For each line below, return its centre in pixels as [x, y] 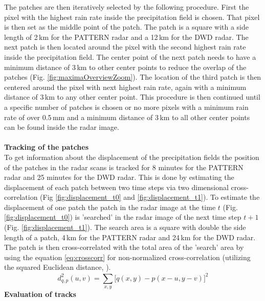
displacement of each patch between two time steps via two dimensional [116, 187]
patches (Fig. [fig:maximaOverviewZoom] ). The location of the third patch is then [133, 77]
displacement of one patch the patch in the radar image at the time [110, 207]
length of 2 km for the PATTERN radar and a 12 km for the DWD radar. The [126, 37]
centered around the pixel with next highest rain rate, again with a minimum [125, 87]
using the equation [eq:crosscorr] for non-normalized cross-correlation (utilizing [127, 257]
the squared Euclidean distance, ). [58, 267]
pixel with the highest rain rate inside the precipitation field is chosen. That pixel [132, 17]
